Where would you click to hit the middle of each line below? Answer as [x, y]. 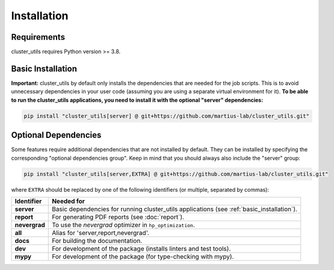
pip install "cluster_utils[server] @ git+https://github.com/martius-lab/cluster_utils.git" [167, 116]
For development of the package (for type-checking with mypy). [143, 256]
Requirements [38, 37]
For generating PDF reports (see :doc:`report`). [118, 217]
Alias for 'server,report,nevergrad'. [101, 233]
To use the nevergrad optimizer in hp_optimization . [123, 225]
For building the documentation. [97, 240]
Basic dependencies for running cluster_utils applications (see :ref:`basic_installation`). [175, 209]
